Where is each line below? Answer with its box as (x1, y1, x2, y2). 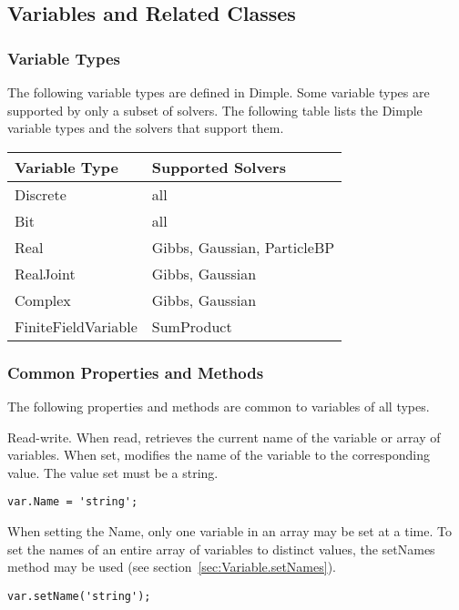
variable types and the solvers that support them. (7, 118, 284, 137)
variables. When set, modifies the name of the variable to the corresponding (7, 445, 431, 464)
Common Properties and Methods (7, 361, 264, 383)
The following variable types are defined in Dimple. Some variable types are (7, 83, 430, 101)
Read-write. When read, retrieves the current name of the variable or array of (7, 427, 441, 446)
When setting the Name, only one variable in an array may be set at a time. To (7, 522, 452, 541)
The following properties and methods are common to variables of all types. (7, 397, 430, 415)
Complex (15, 289, 71, 310)
